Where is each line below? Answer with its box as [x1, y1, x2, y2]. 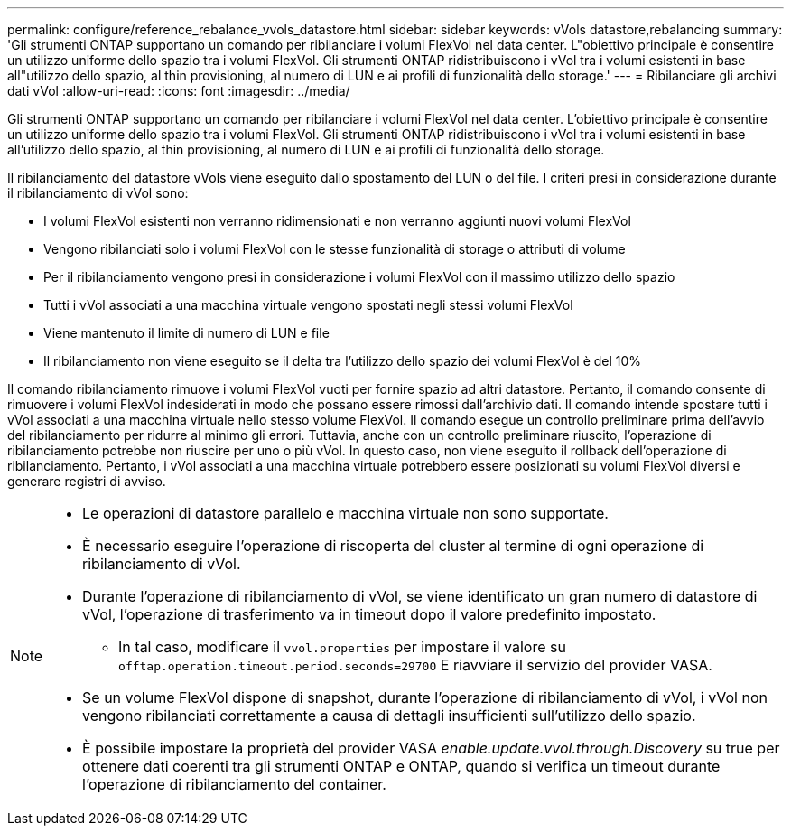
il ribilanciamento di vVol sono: [7, 185, 189, 201]
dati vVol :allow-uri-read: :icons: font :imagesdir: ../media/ [7, 83, 350, 98]
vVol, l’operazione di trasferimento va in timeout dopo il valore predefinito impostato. [82, 605, 656, 623]
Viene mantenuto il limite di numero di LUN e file [43, 325, 330, 341]
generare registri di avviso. [7, 473, 166, 489]
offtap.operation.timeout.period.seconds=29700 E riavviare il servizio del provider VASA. [118, 656, 712, 674]
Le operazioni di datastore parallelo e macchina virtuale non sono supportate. [82, 504, 609, 522]
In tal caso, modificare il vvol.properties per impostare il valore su [118, 638, 566, 656]
